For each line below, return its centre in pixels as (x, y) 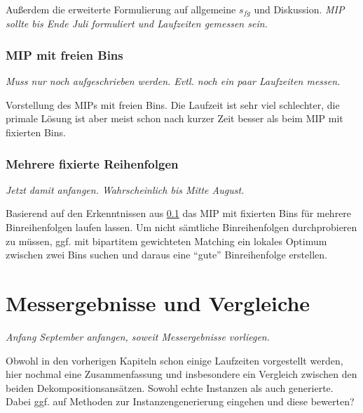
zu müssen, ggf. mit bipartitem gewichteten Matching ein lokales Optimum (166, 241)
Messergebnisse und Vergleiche (158, 303)
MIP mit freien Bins (64, 54)
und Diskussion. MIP (299, 9)
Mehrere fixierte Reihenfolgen (92, 163)
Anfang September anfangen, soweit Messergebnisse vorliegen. (138, 336)
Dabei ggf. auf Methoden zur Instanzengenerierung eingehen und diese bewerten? (180, 401)
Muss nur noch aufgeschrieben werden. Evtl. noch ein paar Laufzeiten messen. (173, 81)
